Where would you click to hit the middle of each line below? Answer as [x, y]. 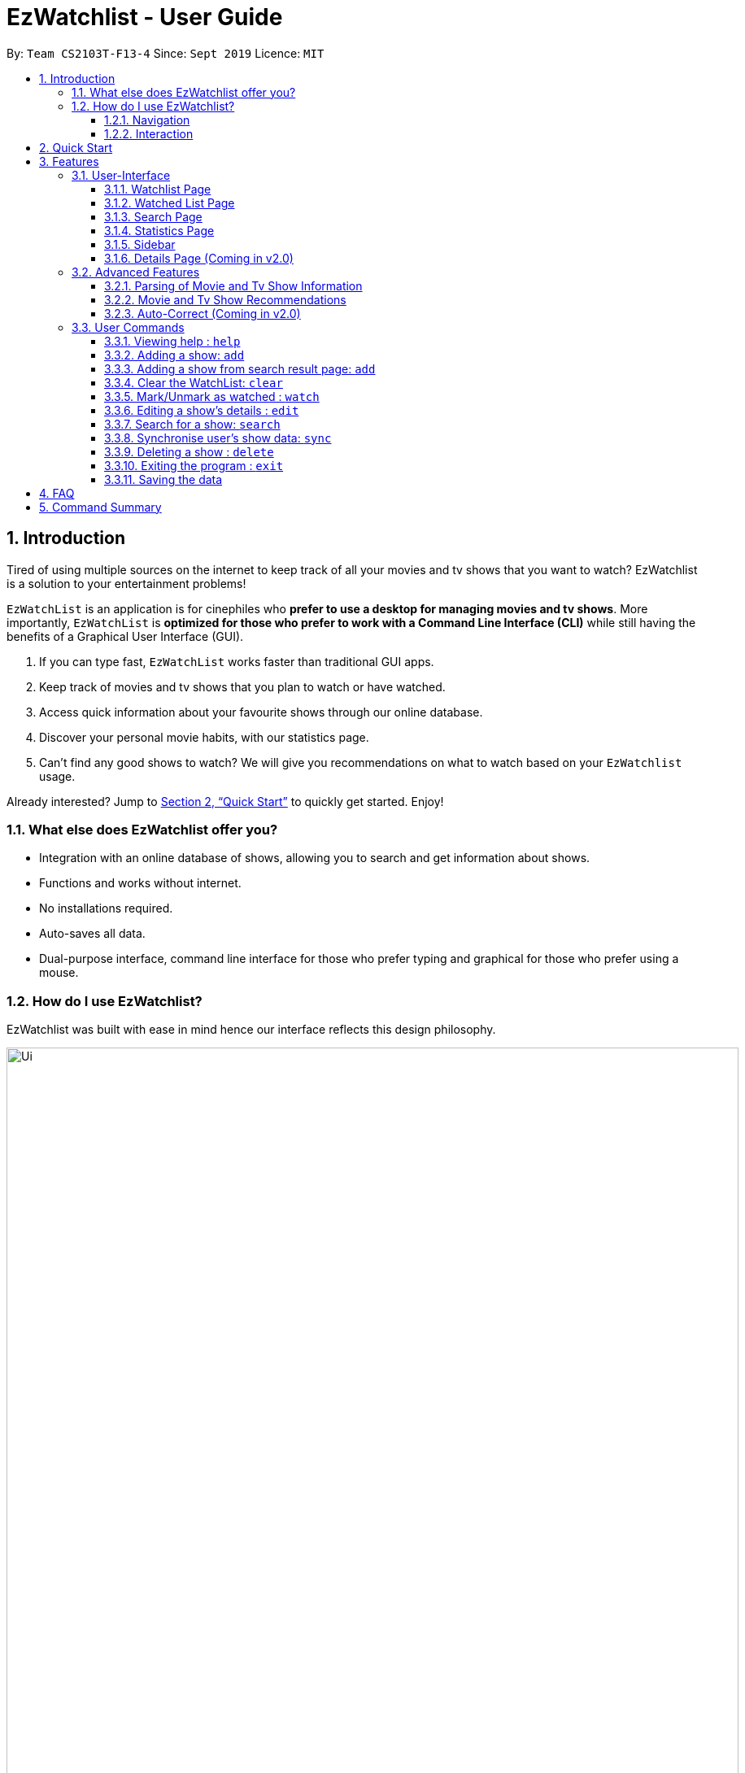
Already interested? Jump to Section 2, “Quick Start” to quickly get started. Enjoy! [225, 801]
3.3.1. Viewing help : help [172, 341]
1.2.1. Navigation [147, 120]
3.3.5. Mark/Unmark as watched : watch [212, 396]
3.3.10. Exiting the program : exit [194, 465]
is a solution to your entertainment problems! [126, 583]
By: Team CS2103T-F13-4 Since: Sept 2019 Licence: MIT [166, 53]
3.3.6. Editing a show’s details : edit [202, 410]
